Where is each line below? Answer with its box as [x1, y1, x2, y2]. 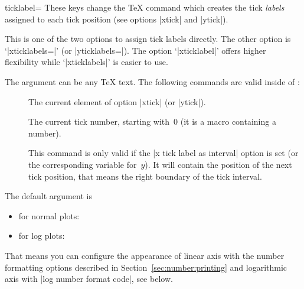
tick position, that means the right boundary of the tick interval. [28, 170, 262, 182]
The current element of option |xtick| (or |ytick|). [28, 95, 206, 108]
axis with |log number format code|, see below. [5, 272, 173, 285]
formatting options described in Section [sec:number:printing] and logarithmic [5, 261, 287, 273]
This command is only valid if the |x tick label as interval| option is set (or [28, 147, 299, 159]
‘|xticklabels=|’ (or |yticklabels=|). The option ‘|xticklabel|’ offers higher [5, 44, 266, 56]
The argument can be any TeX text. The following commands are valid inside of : [5, 75, 300, 87]
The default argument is [5, 190, 92, 202]
